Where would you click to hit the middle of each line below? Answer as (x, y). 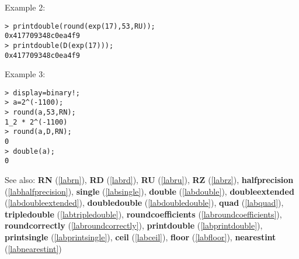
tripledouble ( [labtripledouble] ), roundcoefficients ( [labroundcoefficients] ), (143, 214)
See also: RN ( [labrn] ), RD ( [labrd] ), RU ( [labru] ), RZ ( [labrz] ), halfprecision (149, 180)
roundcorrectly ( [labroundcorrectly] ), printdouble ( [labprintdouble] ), (134, 225)
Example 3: (25, 74)
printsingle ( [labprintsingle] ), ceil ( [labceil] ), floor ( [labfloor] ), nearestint (140, 237)
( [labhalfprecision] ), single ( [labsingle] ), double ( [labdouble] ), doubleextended (149, 191)
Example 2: (25, 7)
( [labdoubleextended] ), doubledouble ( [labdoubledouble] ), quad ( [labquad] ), (144, 203)
